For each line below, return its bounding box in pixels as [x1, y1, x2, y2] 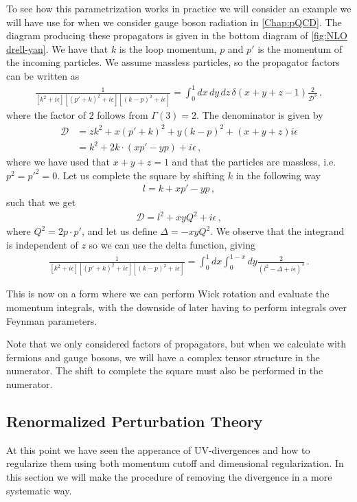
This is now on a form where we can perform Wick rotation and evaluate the [6, 286, 330, 301]
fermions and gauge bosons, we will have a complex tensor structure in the [6, 350, 320, 364]
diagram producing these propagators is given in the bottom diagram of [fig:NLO [6, 28, 347, 43]
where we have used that [6, 155, 110, 169]
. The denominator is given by [196, 108, 323, 122]
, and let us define [81, 224, 157, 238]
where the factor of [6, 108, 86, 122]
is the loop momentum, [119, 41, 217, 56]
